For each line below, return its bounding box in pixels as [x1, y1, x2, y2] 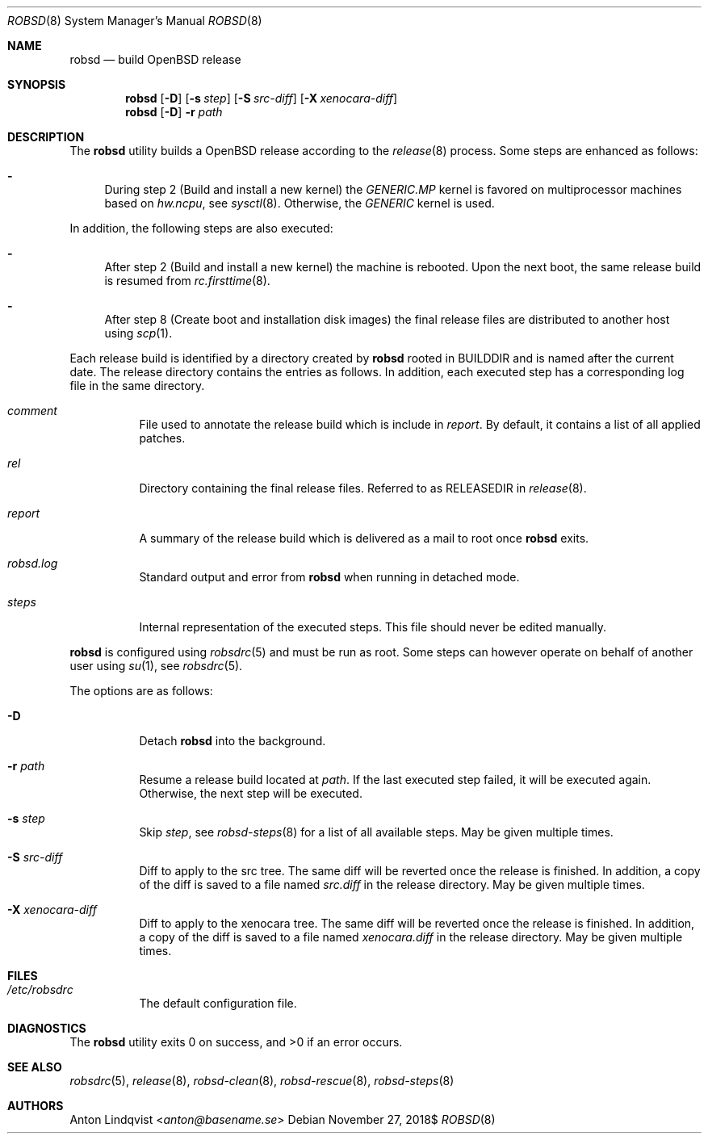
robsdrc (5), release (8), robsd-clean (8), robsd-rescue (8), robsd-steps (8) [69, 1074, 455, 1088]
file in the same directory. [69, 379, 205, 392]
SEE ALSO [7, 1060, 62, 1074]
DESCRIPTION [7, 130, 85, 144]
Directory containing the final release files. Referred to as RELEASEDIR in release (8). [139, 481, 587, 495]
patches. [139, 431, 186, 445]
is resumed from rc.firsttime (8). [104, 274, 270, 287]
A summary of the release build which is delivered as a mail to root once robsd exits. [139, 531, 589, 545]
